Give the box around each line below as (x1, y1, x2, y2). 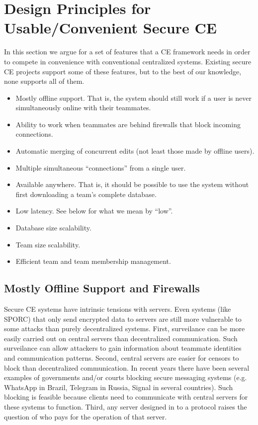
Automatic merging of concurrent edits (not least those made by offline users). (15, 146, 255, 156)
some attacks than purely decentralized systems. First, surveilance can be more (4, 323, 245, 334)
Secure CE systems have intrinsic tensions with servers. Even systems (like (4, 304, 231, 314)
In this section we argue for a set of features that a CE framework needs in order (4, 46, 251, 57)
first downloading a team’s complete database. (15, 189, 157, 199)
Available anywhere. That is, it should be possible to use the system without (15, 179, 249, 190)
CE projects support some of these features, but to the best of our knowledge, (4, 66, 242, 76)
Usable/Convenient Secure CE (4, 17, 217, 38)
